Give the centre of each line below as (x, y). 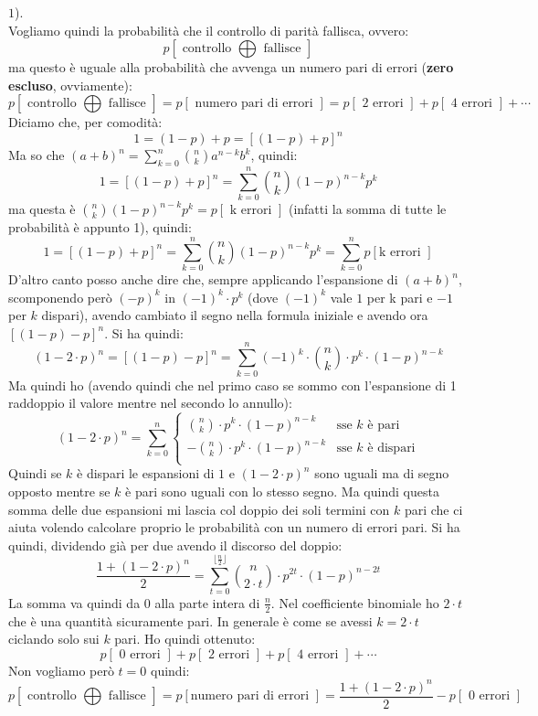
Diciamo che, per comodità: (85, 122)
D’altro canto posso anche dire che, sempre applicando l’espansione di (203, 279)
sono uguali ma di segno (382, 473)
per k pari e (400, 297)
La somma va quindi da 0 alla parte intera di (134, 602)
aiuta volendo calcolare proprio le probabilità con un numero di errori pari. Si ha (234, 527)
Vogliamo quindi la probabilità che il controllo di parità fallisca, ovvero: (209, 30)
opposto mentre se (59, 491)
